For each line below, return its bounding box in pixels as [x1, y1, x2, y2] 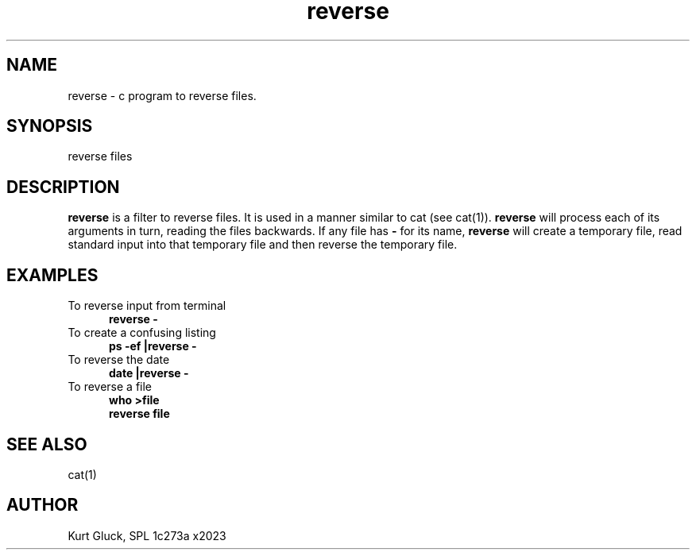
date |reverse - [109, 366, 189, 380]
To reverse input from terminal [68, 299, 226, 313]
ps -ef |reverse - [109, 339, 197, 353]
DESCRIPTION [6, 176, 120, 197]
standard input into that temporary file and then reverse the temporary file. [68, 237, 458, 252]
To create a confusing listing [68, 326, 216, 340]
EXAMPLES [6, 264, 99, 285]
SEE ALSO [6, 434, 87, 454]
